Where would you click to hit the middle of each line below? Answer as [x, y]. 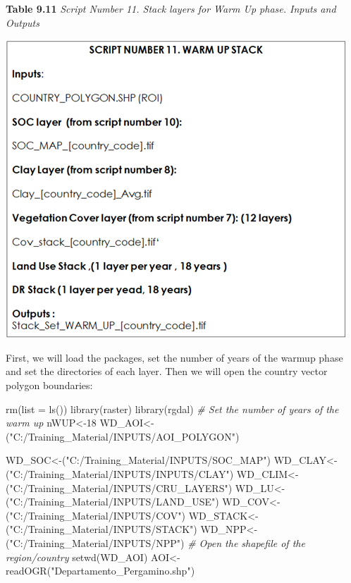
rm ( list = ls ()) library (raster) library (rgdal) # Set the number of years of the [172, 409]
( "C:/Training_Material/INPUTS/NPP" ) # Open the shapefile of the [155, 542]
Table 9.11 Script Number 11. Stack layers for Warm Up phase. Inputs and [171, 8]
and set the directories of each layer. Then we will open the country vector [167, 371]
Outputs [23, 22]
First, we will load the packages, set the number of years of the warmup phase [174, 357]
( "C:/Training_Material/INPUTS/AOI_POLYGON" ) [123, 436]
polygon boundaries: [49, 385]
